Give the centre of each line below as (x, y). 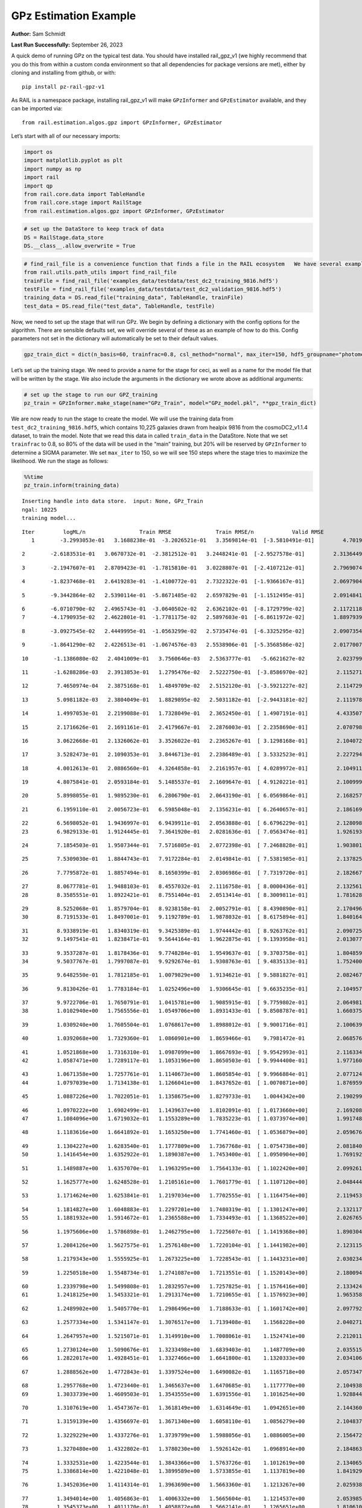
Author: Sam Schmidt (38, 34)
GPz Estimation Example (74, 16)
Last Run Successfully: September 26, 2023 (67, 45)
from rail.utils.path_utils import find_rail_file (100, 272)
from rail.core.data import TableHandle (84, 194)
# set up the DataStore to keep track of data (94, 229)
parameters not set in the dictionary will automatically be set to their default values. (115, 338)
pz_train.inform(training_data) (72, 485)
